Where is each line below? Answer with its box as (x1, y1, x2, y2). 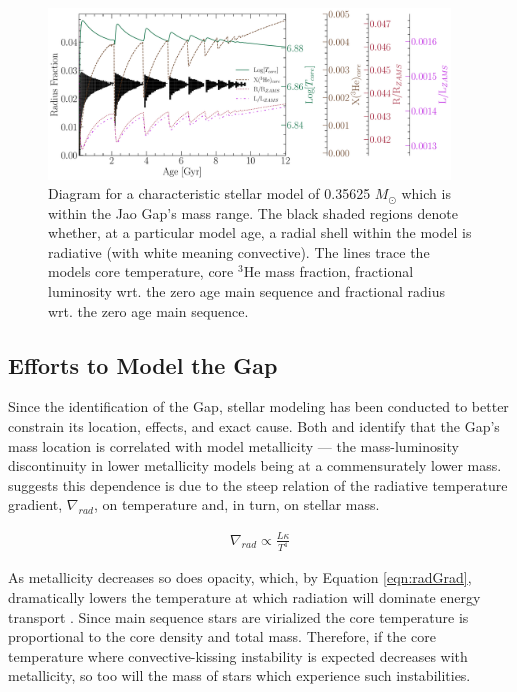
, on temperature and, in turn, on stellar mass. (93, 494, 380, 515)
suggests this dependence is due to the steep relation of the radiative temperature (8, 474, 508, 495)
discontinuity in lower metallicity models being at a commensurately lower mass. (8, 455, 502, 476)
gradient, (8, 494, 63, 515)
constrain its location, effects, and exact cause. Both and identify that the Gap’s (8, 416, 500, 437)
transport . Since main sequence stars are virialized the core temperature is (8, 606, 469, 627)
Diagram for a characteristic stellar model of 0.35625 (48, 183, 371, 204)
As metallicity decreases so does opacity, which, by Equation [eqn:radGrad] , (8, 567, 472, 588)
